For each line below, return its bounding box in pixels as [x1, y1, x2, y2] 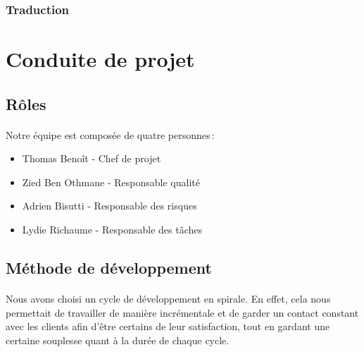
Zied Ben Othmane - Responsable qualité [22, 174, 200, 189]
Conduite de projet [6, 44, 195, 73]
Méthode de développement [6, 256, 212, 278]
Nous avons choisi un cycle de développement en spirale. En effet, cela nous [6, 291, 331, 305]
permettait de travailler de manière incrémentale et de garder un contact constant [6, 305, 359, 320]
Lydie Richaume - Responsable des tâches [22, 221, 202, 236]
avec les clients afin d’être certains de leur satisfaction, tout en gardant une [6, 319, 330, 334]
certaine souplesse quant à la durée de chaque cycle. [6, 332, 230, 347]
